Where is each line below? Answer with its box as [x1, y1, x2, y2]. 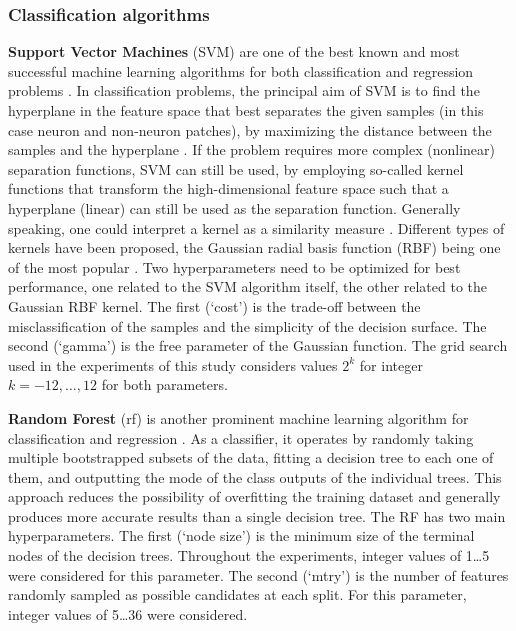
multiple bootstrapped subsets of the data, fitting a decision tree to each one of [8, 447, 494, 468]
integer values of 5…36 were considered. [8, 603, 248, 624]
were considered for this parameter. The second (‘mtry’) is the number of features [8, 564, 509, 585]
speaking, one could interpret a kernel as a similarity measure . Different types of [8, 217, 505, 238]
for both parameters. [101, 374, 228, 395]
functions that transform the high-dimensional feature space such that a [8, 178, 449, 199]
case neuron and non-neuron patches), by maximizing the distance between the [8, 119, 492, 140]
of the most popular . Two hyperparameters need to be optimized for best [8, 256, 461, 277]
